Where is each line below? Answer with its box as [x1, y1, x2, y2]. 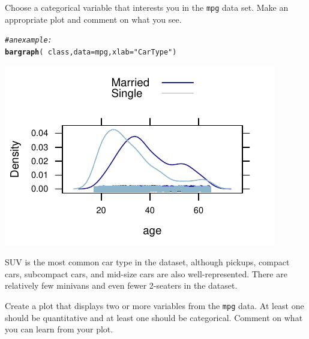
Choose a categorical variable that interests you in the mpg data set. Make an [5, 1, 289, 13]
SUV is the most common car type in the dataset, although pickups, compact [5, 256, 290, 268]
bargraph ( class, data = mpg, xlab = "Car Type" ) [5, 47, 177, 56]
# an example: [5, 36, 52, 45]
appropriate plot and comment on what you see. [5, 13, 182, 25]
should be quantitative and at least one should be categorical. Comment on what [5, 311, 303, 323]
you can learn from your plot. [5, 323, 113, 335]
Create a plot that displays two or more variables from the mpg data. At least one [5, 299, 304, 311]
